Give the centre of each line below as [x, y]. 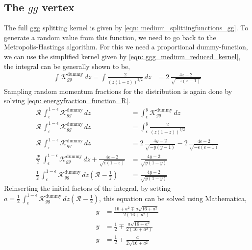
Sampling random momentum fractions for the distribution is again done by [118, 91]
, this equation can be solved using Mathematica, [173, 198]
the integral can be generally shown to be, [67, 66]
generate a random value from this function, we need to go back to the [110, 37]
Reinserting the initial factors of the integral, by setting [88, 188]
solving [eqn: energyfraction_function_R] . [67, 101]
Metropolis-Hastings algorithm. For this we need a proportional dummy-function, [126, 47]
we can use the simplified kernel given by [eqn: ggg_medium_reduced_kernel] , [122, 56]
